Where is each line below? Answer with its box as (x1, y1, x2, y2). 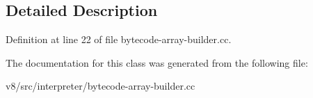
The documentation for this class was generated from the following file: (6, 55, 308, 70)
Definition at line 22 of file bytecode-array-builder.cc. (6, 32, 232, 47)
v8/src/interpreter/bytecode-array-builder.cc (6, 79, 195, 93)
